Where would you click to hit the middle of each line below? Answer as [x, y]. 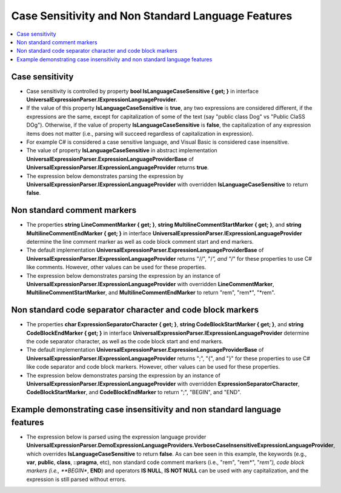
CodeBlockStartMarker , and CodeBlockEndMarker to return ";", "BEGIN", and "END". [134, 392]
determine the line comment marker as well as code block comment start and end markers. [140, 242]
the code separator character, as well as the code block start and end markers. [125, 341]
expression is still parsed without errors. [76, 479]
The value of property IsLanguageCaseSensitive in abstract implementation [122, 150]
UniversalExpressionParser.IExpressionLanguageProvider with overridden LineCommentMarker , [151, 284]
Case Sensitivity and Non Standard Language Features [152, 16]
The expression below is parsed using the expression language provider [116, 437]
